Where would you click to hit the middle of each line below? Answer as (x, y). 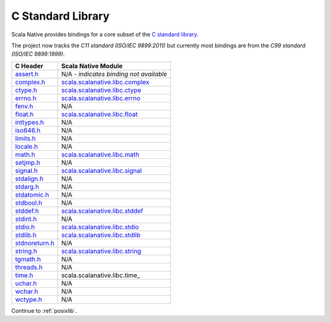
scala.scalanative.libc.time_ (101, 275)
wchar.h (27, 291)
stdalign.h (29, 178)
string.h (26, 251)
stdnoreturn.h (35, 243)
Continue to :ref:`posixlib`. (44, 310)
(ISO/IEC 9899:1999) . (38, 54)
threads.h (29, 267)
